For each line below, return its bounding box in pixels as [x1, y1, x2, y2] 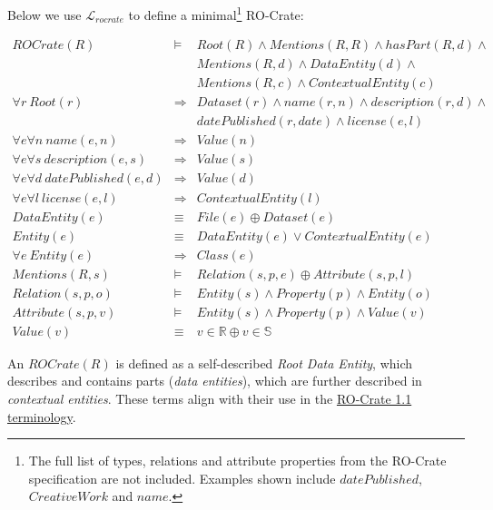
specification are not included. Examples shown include [28, 468, 336, 487]
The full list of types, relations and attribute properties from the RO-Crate [28, 451, 447, 470]
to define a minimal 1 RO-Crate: [128, 3, 304, 24]
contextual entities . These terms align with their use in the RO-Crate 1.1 [7, 388, 412, 407]
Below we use [7, 5, 82, 24]
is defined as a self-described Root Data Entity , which [115, 353, 413, 372]
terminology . [7, 407, 76, 426]
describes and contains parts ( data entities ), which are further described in [7, 371, 422, 390]
